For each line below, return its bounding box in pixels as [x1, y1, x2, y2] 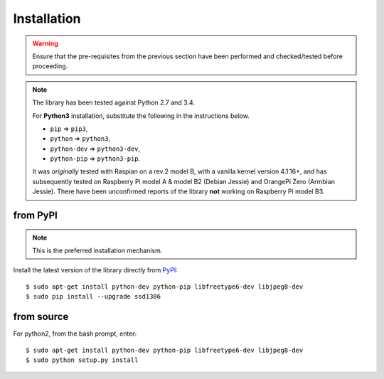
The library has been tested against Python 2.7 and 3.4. [32, 98, 196, 107]
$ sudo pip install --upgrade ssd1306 [26, 292, 161, 301]
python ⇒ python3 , [50, 134, 110, 143]
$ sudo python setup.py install [26, 356, 139, 364]
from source [13, 311, 69, 323]
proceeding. [32, 62, 68, 70]
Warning [32, 39, 58, 48]
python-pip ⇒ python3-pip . [50, 154, 141, 163]
